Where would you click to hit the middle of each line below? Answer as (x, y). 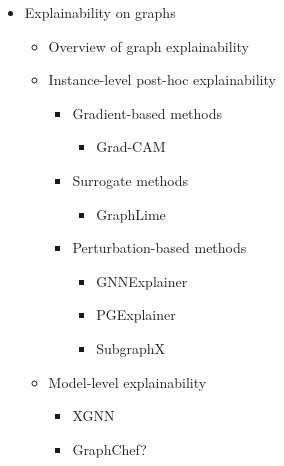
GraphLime (131, 213)
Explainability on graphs (100, 12)
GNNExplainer (142, 280)
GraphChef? (109, 448)
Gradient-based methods (147, 112)
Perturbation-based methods (159, 247)
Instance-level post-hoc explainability (162, 79)
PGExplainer (136, 314)
